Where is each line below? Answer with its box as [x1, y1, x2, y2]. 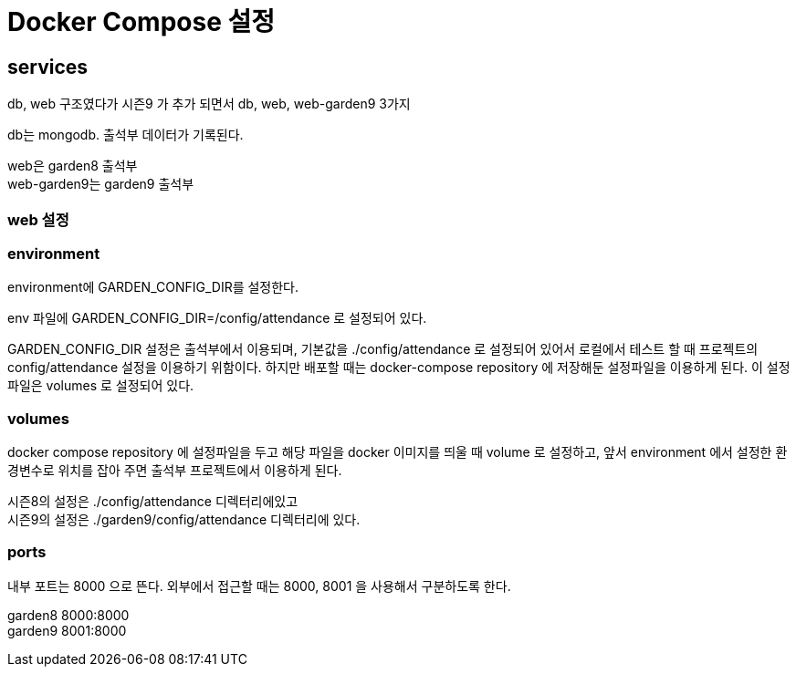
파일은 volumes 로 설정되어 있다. [7, 378, 194, 394]
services [7, 55, 89, 78]
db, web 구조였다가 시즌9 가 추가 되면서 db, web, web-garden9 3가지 [7, 96, 411, 112]
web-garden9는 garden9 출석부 [7, 176, 194, 192]
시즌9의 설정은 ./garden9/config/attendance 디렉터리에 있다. [7, 512, 361, 528]
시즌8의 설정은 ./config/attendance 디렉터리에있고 [7, 493, 298, 510]
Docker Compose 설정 [7, 6, 275, 37]
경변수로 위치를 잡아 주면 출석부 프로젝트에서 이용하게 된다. [7, 462, 342, 479]
